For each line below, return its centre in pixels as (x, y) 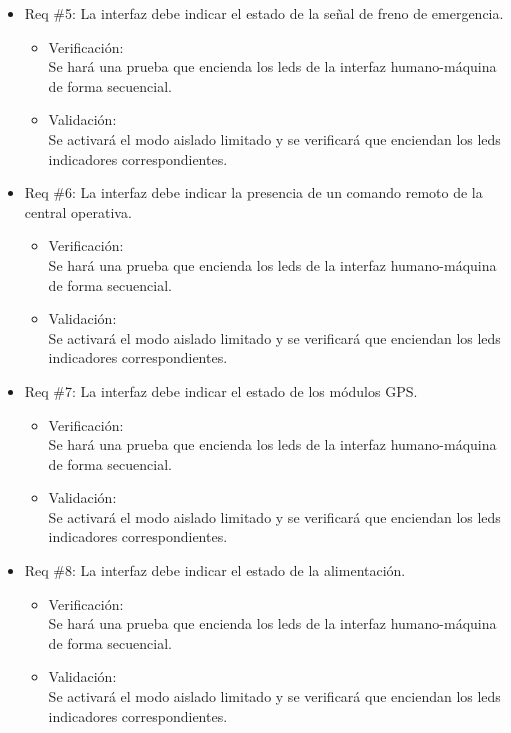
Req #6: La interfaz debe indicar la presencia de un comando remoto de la (253, 192)
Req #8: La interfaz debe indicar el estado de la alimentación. (215, 570)
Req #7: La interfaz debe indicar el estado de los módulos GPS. (221, 390)
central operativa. (78, 211)
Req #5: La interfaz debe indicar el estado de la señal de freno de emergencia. (264, 13)
